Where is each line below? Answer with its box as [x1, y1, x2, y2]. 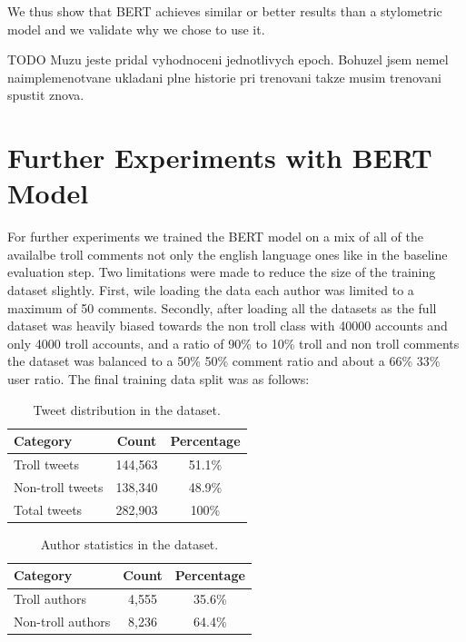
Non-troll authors [14, 612, 111, 631]
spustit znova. [7, 85, 84, 104]
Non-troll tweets [14, 477, 104, 496]
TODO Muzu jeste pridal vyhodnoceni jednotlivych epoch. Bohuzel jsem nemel [7, 50, 449, 69]
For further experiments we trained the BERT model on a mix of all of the [7, 227, 423, 246]
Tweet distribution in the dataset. [33, 400, 221, 419]
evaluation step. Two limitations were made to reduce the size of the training [7, 262, 436, 281]
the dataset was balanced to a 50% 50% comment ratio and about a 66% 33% [7, 351, 441, 370]
